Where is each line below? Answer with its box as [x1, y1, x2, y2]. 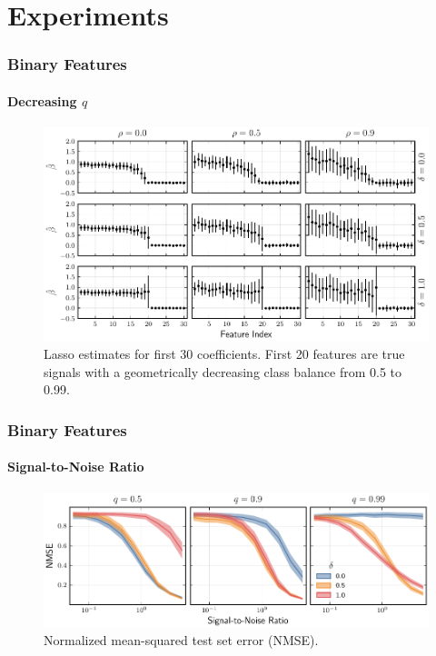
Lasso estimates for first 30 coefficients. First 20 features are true [44, 344, 405, 363]
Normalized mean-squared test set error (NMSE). [44, 631, 319, 650]
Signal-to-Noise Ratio [7, 457, 144, 476]
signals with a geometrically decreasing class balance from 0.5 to [44, 362, 402, 381]
